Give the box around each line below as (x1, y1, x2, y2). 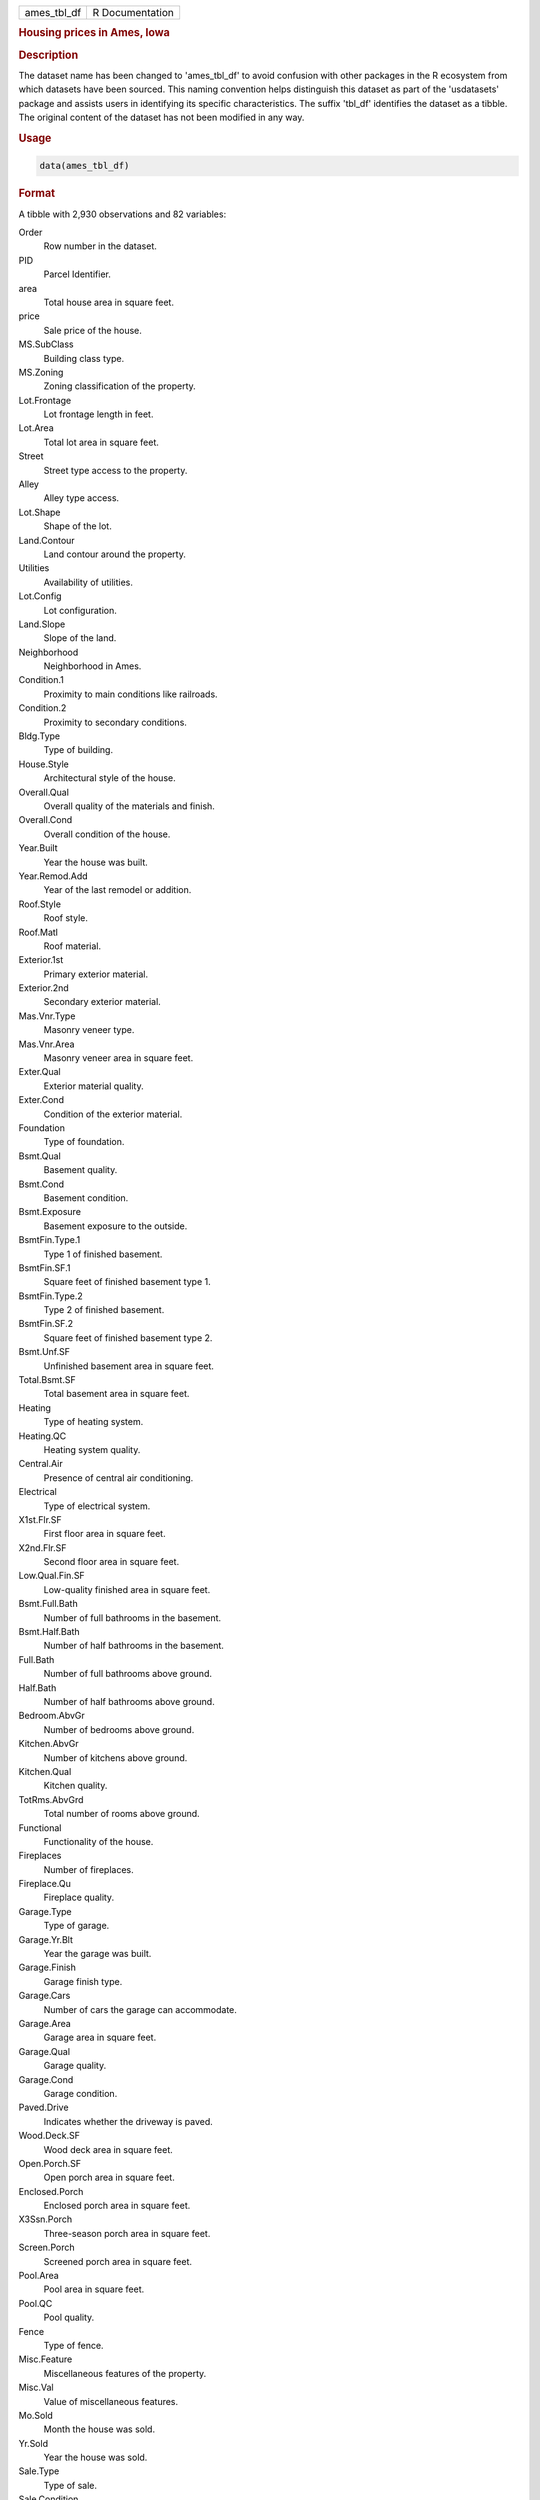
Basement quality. (43, 1164, 118, 1176)
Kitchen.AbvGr (18, 1738, 79, 1750)
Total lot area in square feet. (43, 436, 160, 448)
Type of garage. (43, 1920, 110, 1932)
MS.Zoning (18, 366, 64, 378)
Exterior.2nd (18, 982, 69, 994)
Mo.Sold (18, 2409, 54, 2421)
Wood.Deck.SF (18, 2130, 80, 2142)
